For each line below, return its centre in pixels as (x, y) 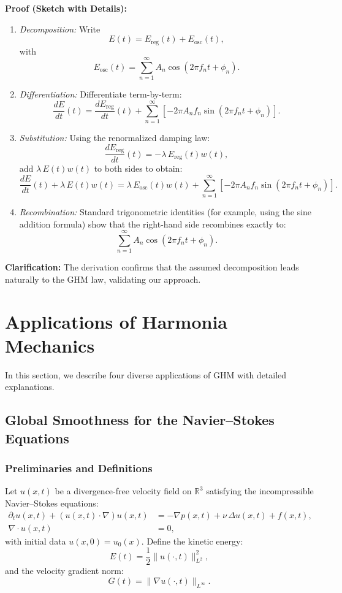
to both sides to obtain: (138, 168)
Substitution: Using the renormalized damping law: (115, 138)
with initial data (36, 541)
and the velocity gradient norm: (64, 571)
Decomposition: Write (60, 29)
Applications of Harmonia (116, 321)
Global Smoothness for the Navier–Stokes (140, 420)
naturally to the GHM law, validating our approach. (103, 279)
